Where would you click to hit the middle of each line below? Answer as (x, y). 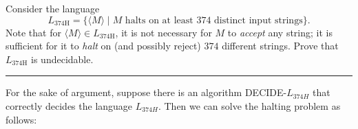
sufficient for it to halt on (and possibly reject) (103, 46)
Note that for (33, 32)
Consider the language (53, 8)
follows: (21, 119)
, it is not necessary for (164, 32)
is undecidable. (62, 59)
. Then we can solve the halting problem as (249, 105)
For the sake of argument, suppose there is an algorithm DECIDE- (146, 92)
